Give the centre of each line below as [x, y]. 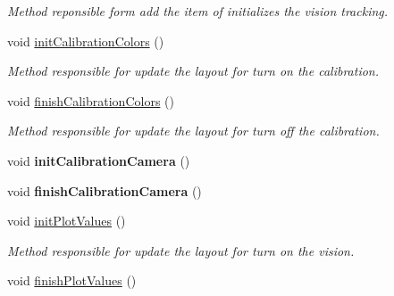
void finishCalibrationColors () [91, 100]
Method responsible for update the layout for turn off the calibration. [193, 131]
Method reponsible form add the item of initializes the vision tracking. [198, 11]
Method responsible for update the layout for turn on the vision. [181, 250]
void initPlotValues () [67, 221]
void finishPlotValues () [72, 280]
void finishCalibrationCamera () [105, 190]
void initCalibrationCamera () [99, 160]
